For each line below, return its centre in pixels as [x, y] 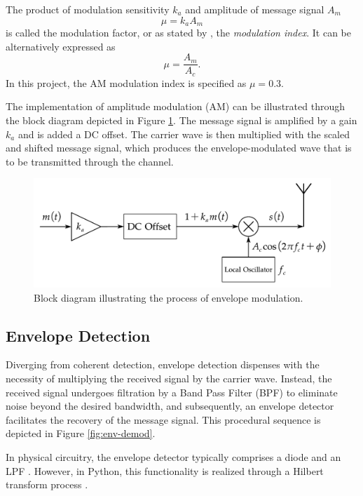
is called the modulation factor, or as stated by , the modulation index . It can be [178, 33]
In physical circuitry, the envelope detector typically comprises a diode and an [173, 456]
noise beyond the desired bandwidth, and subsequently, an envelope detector [170, 406]
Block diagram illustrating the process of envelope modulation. [169, 297]
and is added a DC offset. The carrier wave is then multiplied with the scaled [184, 134]
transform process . [47, 484]
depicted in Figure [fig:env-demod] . [81, 433]
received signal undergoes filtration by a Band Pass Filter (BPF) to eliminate [172, 392]
